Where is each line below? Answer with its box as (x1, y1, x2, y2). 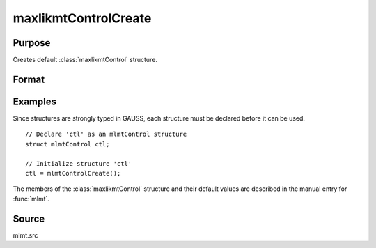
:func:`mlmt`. (13, 194, 50, 203)
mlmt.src (13, 231, 38, 240)
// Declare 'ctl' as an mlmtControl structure (25, 130, 187, 139)
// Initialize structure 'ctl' (25, 160, 132, 167)
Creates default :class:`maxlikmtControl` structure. (13, 56, 158, 64)
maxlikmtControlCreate (13, 10, 152, 26)
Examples (13, 95, 57, 107)
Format (13, 73, 45, 85)
